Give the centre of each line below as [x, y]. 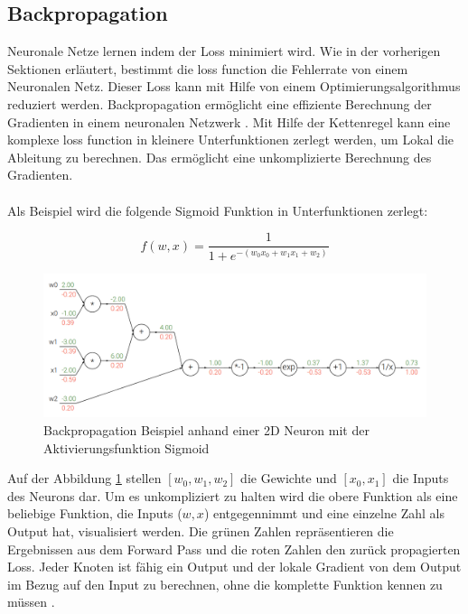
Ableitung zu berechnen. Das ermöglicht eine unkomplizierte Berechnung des [220, 157]
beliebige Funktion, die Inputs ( [95, 513]
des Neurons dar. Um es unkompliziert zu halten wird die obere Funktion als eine [233, 495]
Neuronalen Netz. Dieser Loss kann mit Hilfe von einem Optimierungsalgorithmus [234, 86]
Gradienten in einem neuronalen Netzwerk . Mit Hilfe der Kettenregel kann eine [229, 121]
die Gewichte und [289, 478]
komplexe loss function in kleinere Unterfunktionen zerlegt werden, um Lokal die [231, 140]
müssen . [31, 602]
